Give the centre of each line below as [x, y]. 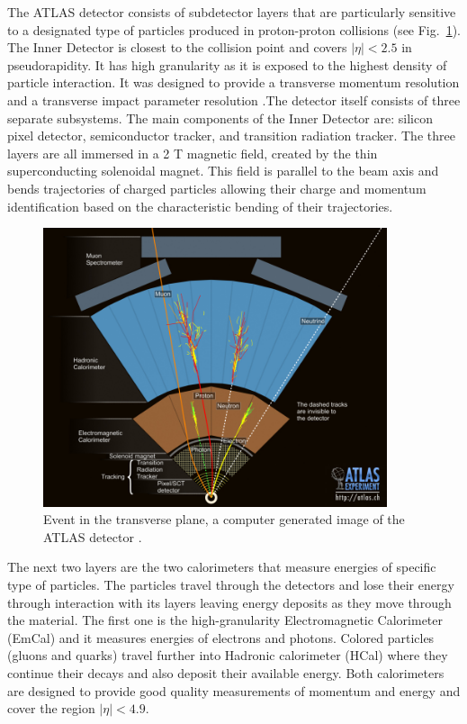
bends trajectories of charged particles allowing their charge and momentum [217, 188]
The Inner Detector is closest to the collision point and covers [177, 47]
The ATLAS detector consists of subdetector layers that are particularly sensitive [232, 12]
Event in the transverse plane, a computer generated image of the [224, 519]
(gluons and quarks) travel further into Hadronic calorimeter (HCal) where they [228, 655]
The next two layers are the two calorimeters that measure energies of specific [222, 567]
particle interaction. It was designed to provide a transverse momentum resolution [233, 82]
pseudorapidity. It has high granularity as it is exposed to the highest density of [227, 64]
